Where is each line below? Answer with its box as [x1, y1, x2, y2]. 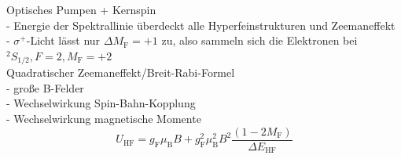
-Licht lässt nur [26, 32, 101, 49]
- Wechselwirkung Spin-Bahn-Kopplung [6, 95, 196, 111]
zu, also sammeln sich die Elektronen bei [161, 32, 358, 49]
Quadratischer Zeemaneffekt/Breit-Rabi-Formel [6, 64, 235, 81]
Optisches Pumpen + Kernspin [6, 2, 156, 17]
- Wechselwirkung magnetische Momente [6, 110, 201, 127]
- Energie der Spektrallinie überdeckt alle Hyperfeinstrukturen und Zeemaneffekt [6, 16, 395, 33]
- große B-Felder [6, 79, 84, 96]
